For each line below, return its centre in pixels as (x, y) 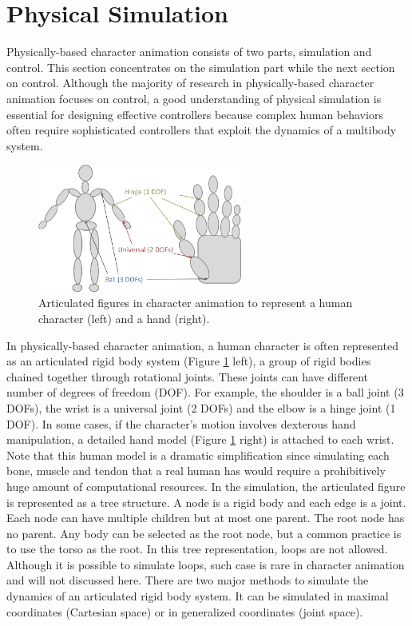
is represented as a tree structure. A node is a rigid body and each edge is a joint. (206, 502)
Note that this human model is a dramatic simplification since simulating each (198, 455)
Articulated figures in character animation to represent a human (196, 303)
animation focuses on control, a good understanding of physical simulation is (194, 98)
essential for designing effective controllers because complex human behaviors (195, 114)
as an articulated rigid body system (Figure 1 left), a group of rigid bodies (189, 361)
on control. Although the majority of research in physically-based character (190, 83)
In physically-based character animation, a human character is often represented (202, 345)
